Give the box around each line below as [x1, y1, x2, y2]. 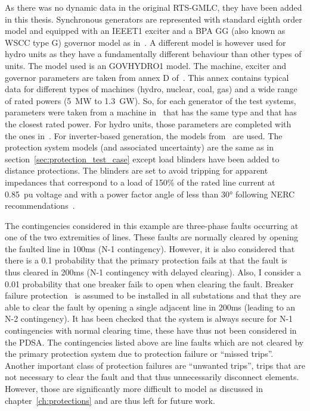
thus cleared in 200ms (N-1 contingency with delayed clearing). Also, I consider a [5, 266, 301, 278]
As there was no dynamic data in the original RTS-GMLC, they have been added [5, 1, 302, 13]
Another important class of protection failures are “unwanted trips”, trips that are [5, 359, 305, 371]
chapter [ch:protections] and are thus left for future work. [5, 394, 215, 406]
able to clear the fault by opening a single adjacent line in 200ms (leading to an [5, 300, 296, 313]
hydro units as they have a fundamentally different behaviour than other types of [5, 48, 302, 60]
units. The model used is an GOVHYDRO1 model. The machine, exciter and [5, 59, 287, 71]
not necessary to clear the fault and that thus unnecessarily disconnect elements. [5, 371, 299, 383]
